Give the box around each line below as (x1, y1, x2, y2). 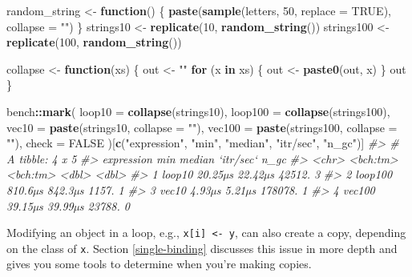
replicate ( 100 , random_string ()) (6, 34, 182, 50)
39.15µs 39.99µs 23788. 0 (6, 197, 130, 214)
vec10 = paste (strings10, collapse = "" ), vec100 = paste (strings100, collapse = (6, 118, 398, 135)
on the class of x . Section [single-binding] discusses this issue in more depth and (6, 239, 398, 256)
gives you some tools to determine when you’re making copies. (6, 255, 312, 272)
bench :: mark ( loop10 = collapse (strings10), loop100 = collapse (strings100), (6, 102, 390, 119)
